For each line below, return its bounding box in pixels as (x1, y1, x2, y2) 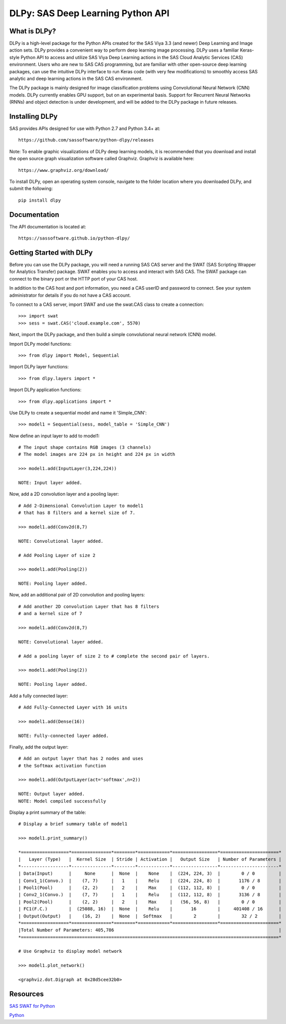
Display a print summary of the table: (9, 809, 86, 816)
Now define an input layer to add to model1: (9, 433, 100, 439)
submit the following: (9, 185, 53, 192)
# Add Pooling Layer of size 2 (18, 552, 96, 558)
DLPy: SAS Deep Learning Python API (9, 8, 170, 19)
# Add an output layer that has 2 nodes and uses (18, 756, 144, 762)
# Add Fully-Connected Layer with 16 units (18, 704, 128, 710)
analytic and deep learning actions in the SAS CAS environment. (9, 76, 143, 82)
